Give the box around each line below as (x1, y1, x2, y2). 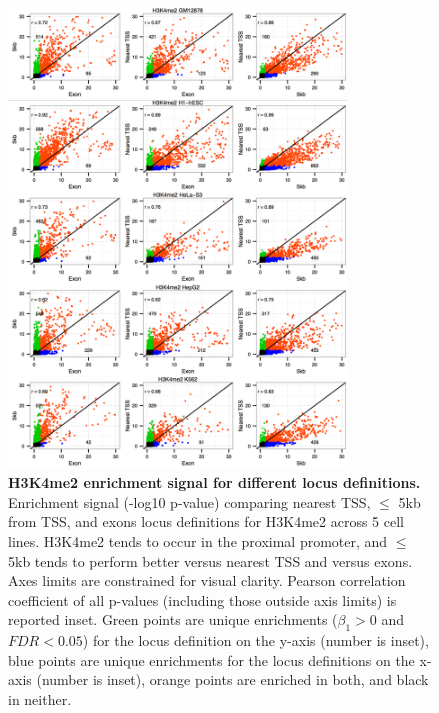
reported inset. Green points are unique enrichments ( (8, 609, 338, 630)
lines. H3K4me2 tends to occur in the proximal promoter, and (8, 531, 388, 552)
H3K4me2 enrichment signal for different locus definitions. (8, 472, 421, 493)
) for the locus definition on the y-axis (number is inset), (82, 630, 429, 651)
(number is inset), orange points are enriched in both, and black (36, 669, 429, 690)
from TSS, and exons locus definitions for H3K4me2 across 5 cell (8, 511, 404, 532)
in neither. (8, 688, 72, 709)
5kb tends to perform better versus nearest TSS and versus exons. (8, 550, 413, 571)
